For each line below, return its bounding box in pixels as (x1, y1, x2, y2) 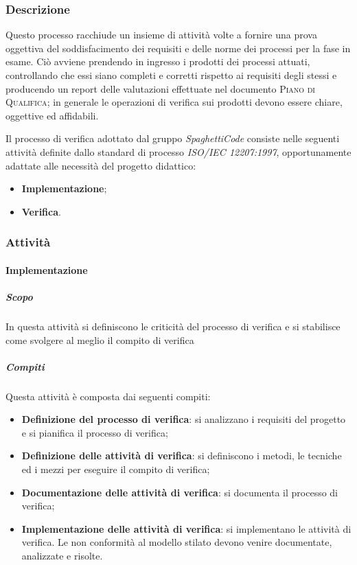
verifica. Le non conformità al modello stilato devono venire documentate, (21, 535, 332, 549)
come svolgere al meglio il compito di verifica (5, 332, 194, 347)
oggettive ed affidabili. (5, 108, 99, 122)
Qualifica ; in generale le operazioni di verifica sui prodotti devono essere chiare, (5, 95, 343, 109)
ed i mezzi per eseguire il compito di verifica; (21, 462, 210, 476)
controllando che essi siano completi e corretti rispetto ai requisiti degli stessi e (5, 68, 337, 82)
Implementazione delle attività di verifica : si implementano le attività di (21, 521, 352, 535)
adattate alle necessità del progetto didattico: (5, 158, 196, 172)
